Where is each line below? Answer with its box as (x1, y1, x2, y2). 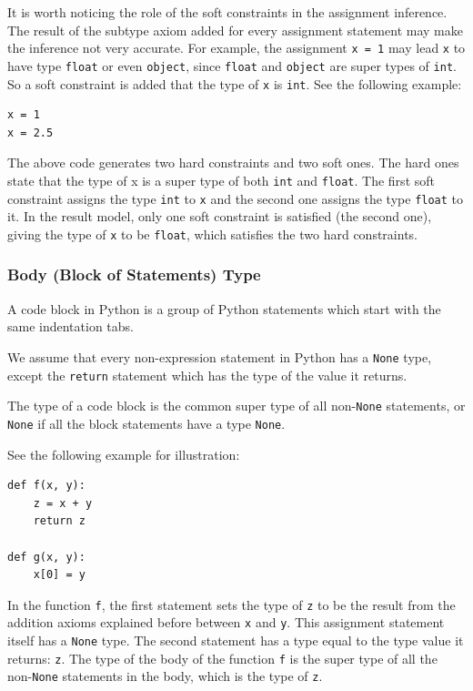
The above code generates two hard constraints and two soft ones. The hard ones (7, 153, 459, 172)
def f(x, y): (7, 479, 86, 493)
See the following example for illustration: (7, 444, 240, 463)
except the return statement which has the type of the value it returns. (7, 365, 408, 384)
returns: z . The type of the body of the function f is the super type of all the (7, 648, 438, 667)
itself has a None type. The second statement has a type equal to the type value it (7, 631, 464, 649)
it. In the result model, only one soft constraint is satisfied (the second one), (7, 207, 432, 226)
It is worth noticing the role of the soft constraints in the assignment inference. (7, 3, 448, 21)
